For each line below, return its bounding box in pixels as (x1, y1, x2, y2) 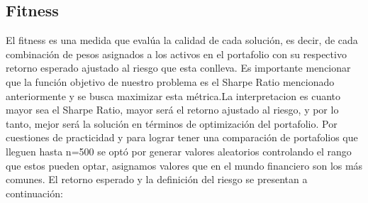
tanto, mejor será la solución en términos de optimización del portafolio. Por (6, 116, 338, 131)
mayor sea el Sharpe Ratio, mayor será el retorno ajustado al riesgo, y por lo (6, 102, 339, 117)
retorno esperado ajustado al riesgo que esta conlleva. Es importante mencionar (6, 60, 351, 75)
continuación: (6, 185, 63, 200)
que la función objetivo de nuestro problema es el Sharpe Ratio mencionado (6, 74, 335, 89)
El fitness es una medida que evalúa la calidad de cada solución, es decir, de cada (6, 33, 358, 48)
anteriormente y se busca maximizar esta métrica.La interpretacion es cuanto (6, 88, 341, 103)
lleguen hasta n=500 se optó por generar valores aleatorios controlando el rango (6, 143, 352, 158)
